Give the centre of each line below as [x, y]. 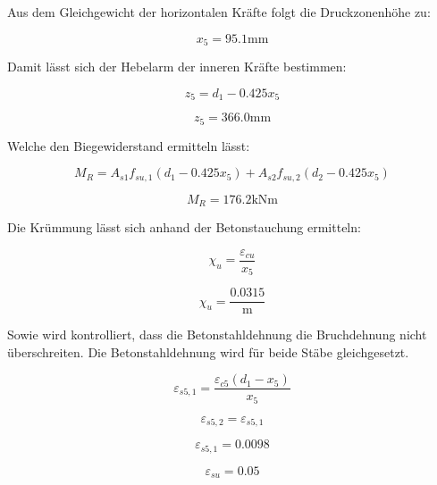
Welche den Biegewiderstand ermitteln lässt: [129, 145]
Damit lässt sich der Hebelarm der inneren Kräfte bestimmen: [177, 67]
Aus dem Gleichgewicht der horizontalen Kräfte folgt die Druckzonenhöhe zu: [219, 12]
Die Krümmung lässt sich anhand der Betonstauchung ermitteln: [184, 227]
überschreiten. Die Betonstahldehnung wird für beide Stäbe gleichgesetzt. [208, 351]
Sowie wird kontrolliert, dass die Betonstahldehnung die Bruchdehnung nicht [217, 334]
